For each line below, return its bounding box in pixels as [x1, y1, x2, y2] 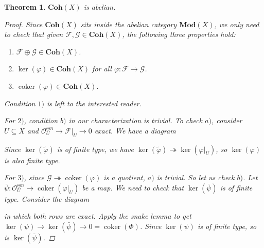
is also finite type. [4, 155, 60, 165]
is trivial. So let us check [156, 172, 235, 183]
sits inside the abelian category [80, 18, 177, 29]
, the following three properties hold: [122, 29, 236, 40]
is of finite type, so [197, 220, 257, 231]
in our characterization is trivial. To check [68, 115, 203, 126]
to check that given [4, 29, 63, 40]
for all [92, 63, 112, 74]
